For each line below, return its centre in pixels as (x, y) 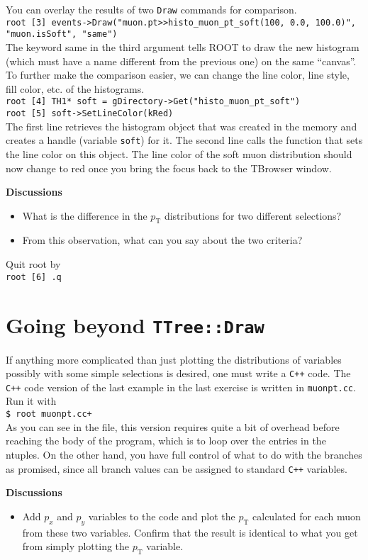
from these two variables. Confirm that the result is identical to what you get (190, 532)
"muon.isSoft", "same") (62, 34)
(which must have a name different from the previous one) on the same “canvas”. (181, 61)
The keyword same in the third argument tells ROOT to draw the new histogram (183, 46)
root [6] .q (34, 277)
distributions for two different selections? (253, 215)
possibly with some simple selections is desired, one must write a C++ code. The (178, 373)
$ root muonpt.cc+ (49, 414)
